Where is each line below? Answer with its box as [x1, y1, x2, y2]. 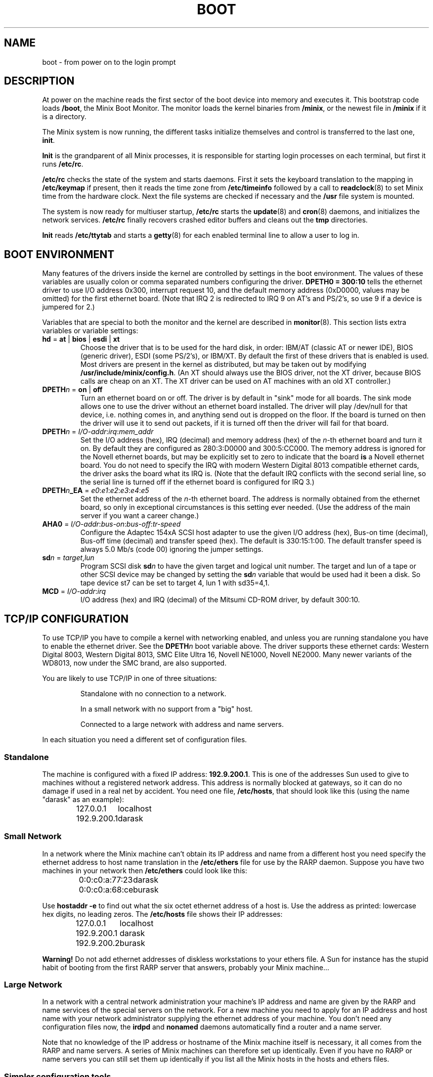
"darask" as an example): [42, 795, 124, 804]
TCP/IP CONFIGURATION [4, 612, 129, 625]
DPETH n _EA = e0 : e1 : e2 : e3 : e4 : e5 [42, 486, 149, 495]
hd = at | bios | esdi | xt [42, 335, 120, 344]
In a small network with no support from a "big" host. [80, 705, 253, 714]
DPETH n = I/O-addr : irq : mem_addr [42, 427, 154, 436]
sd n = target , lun [42, 553, 94, 562]
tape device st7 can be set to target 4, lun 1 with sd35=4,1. [80, 579, 270, 587]
